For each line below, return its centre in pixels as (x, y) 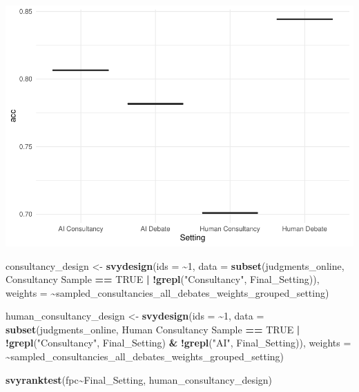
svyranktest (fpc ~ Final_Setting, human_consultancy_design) (139, 379)
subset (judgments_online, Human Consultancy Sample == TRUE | (153, 329)
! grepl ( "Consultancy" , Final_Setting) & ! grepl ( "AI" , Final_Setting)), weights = (178, 343)
